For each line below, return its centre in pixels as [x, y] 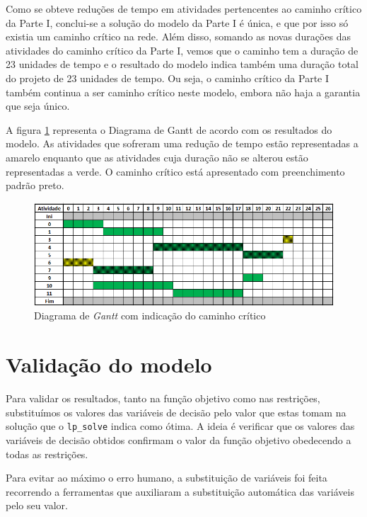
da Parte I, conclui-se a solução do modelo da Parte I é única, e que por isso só [177, 22]
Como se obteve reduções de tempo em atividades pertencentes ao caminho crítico [184, 8]
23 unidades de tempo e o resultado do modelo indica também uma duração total [182, 64]
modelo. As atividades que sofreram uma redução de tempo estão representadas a [182, 143]
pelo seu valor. [37, 505]
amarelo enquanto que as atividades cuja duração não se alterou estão [157, 157]
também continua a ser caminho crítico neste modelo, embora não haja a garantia [183, 92]
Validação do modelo [109, 364]
